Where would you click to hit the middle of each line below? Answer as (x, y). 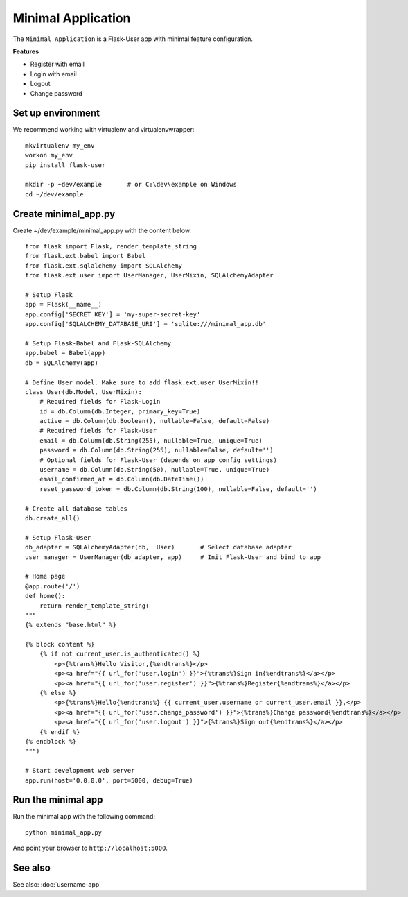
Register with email (57, 64)
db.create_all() (53, 518)
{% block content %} (60, 644)
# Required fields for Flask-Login (100, 402)
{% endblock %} (51, 741)
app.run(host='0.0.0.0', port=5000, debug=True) (109, 780)
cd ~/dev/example (54, 194)
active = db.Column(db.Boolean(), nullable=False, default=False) (154, 421)
